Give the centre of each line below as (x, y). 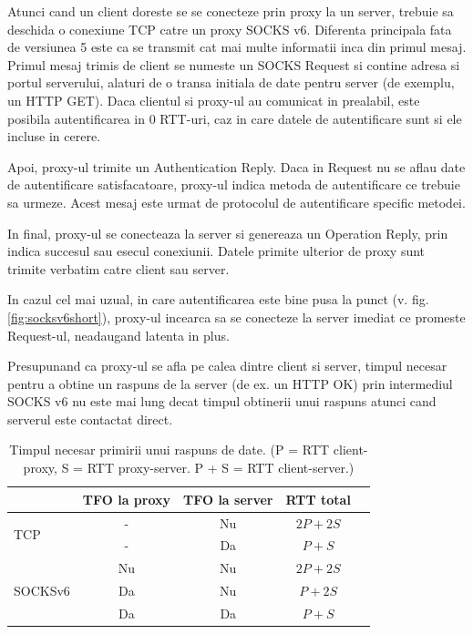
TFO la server (228, 499)
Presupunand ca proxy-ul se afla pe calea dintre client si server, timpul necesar (227, 366)
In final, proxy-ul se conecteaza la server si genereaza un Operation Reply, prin (228, 233)
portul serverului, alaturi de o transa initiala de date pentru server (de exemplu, (231, 82)
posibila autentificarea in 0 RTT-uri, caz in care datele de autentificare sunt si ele (235, 118)
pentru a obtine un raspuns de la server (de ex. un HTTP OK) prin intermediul (230, 383)
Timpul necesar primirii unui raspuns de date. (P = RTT (170, 450)
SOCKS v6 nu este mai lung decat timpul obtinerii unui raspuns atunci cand (222, 401)
